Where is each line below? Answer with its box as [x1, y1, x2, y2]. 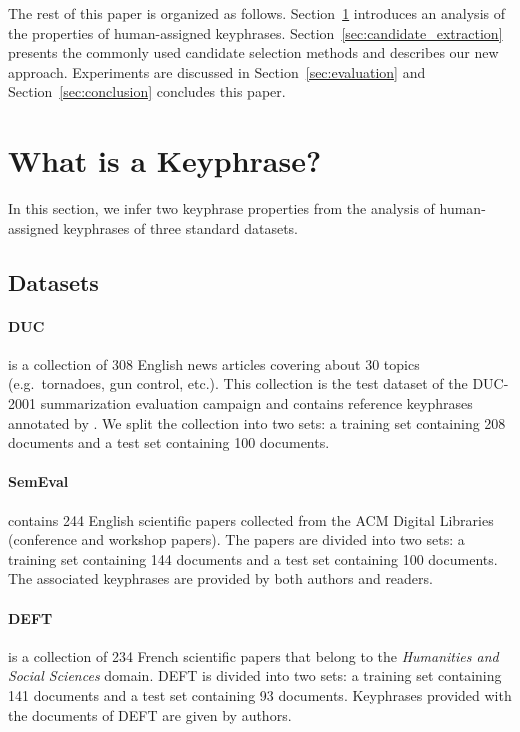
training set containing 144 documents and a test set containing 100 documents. [8, 548, 498, 569]
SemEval [8, 471, 69, 492]
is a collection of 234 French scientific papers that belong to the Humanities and [8, 645, 499, 666]
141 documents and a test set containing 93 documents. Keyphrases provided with [8, 684, 512, 705]
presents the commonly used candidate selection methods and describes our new [8, 42, 499, 63]
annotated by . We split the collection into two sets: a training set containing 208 [8, 412, 506, 433]
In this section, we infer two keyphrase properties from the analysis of [8, 198, 435, 219]
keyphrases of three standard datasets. [63, 217, 298, 238]
